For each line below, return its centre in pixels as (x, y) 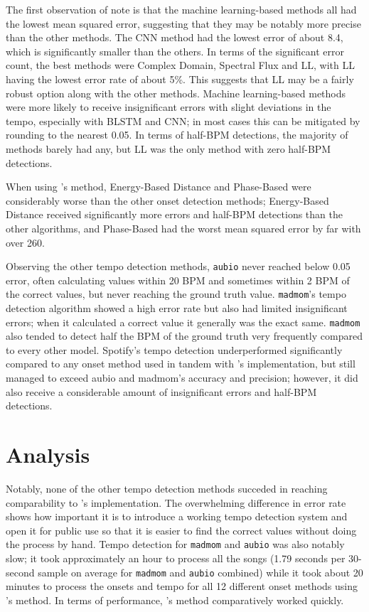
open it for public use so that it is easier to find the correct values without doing (181, 530)
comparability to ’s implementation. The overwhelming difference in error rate (176, 502)
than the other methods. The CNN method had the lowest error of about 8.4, (175, 37)
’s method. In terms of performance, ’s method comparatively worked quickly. (175, 600)
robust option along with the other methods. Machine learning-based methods (176, 93)
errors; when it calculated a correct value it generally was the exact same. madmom (183, 322)
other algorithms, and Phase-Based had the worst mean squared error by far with (183, 228)
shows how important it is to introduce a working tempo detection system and (177, 516)
